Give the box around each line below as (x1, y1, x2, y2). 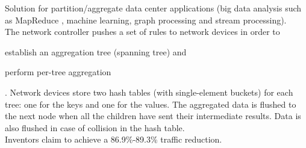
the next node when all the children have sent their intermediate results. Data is (5, 109, 301, 122)
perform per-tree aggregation (5, 66, 111, 78)
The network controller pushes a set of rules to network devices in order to (5, 25, 280, 38)
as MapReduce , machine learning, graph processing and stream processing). (5, 13, 287, 26)
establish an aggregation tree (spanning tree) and (5, 45, 187, 58)
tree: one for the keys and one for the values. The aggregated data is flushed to (5, 97, 296, 110)
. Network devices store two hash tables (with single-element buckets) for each (5, 85, 293, 98)
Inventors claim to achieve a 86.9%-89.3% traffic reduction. (5, 133, 222, 146)
